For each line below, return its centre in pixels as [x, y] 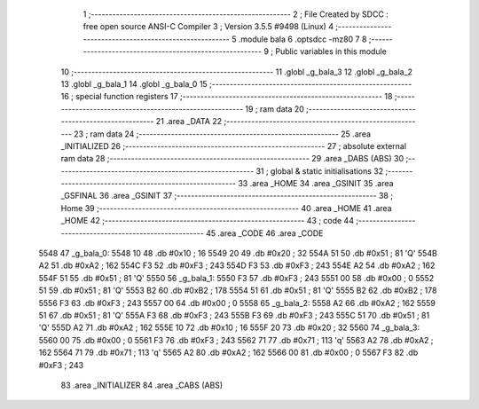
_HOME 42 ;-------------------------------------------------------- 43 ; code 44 [208, 221]
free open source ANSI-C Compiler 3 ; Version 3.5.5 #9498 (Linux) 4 [208, 27]
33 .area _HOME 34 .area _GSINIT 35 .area [316, 184]
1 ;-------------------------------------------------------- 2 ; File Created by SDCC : [236, 14]
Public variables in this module [331, 51]
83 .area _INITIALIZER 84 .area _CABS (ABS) [142, 385]
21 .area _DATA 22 [189, 122]
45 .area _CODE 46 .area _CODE [264, 233]
